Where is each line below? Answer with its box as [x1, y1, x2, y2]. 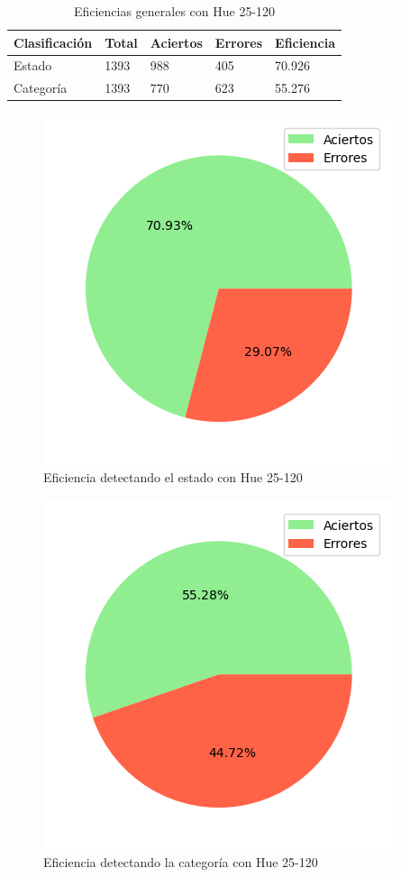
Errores [214, 32, 263, 51]
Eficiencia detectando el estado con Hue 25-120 [43, 467, 303, 486]
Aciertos [150, 32, 203, 51]
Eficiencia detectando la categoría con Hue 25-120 [43, 853, 318, 872]
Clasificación [14, 32, 93, 51]
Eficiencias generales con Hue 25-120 [73, 2, 276, 20]
